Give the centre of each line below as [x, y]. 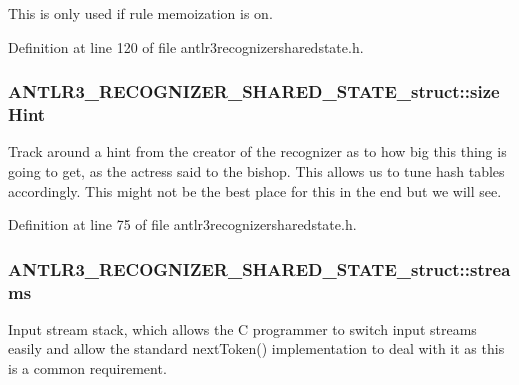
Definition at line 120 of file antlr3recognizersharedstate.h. [186, 46]
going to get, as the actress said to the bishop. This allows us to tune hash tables [256, 170]
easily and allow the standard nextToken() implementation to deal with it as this [256, 348]
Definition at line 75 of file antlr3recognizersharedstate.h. [182, 224]
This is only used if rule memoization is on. [140, 13]
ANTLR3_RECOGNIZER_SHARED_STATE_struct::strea [259, 268]
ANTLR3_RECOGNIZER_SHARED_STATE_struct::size [254, 91]
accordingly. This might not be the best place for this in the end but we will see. [255, 190]
